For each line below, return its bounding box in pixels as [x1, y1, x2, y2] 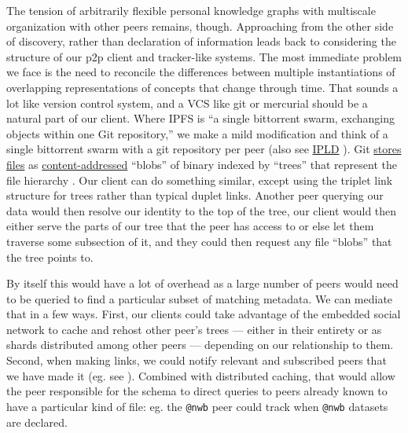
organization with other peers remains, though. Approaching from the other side [6, 17, 394, 34]
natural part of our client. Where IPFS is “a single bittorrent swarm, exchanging [6, 110, 395, 127]
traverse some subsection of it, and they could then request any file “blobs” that [6, 233, 392, 249]
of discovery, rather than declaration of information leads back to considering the [6, 33, 396, 50]
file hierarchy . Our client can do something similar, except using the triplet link [6, 171, 393, 188]
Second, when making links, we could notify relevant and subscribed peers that [6, 352, 387, 369]
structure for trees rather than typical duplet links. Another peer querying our [6, 187, 384, 204]
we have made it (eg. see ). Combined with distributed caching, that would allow [6, 367, 395, 383]
